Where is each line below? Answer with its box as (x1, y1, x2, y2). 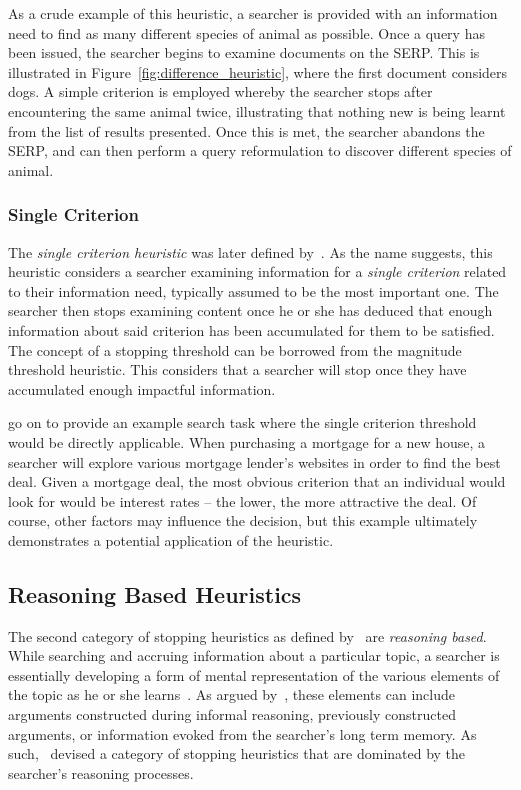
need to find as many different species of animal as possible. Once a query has (8, 22, 485, 43)
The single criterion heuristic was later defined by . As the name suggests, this (8, 241, 493, 262)
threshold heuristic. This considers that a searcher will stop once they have (8, 359, 467, 380)
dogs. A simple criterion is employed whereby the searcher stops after (8, 81, 433, 102)
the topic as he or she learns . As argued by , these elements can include (8, 684, 455, 705)
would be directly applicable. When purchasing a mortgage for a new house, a (8, 431, 486, 452)
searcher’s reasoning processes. (8, 762, 194, 783)
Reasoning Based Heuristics (8, 578, 302, 609)
